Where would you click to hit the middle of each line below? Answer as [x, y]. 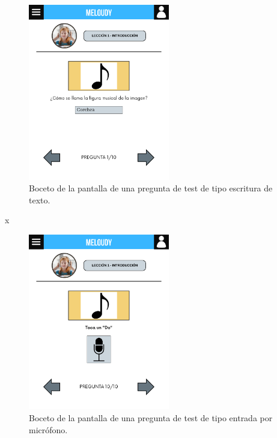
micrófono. [48, 429]
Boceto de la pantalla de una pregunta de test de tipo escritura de [151, 188]
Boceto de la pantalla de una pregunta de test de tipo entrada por [151, 418]
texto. [40, 199]
